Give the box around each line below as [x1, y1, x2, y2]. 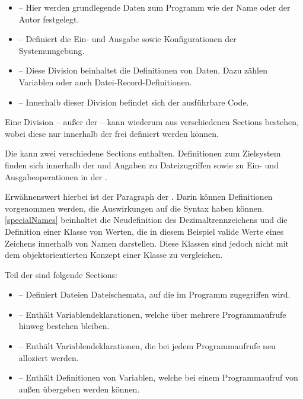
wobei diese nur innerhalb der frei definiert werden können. [5, 127, 219, 139]
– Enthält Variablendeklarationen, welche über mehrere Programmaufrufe [18, 308, 286, 320]
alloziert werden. [18, 351, 79, 363]
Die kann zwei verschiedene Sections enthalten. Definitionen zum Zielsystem [5, 147, 281, 159]
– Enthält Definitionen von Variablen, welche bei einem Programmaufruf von [18, 371, 298, 384]
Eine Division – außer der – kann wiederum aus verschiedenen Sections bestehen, [5, 116, 299, 128]
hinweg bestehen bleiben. [18, 320, 110, 332]
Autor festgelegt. [18, 12, 79, 25]
